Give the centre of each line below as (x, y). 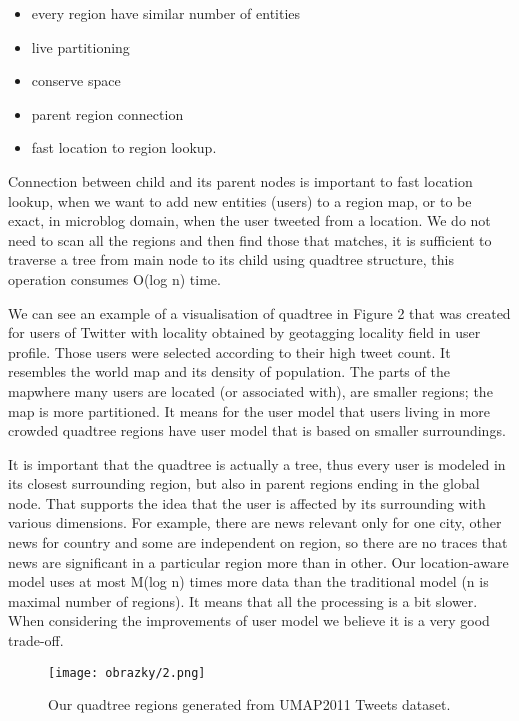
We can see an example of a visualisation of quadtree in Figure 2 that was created (259, 312)
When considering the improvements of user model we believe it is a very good (249, 620)
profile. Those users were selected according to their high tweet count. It (229, 351)
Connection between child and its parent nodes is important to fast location (240, 180)
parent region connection (107, 113)
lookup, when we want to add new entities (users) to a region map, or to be (240, 200)
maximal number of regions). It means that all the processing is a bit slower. (243, 600)
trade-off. (36, 640)
